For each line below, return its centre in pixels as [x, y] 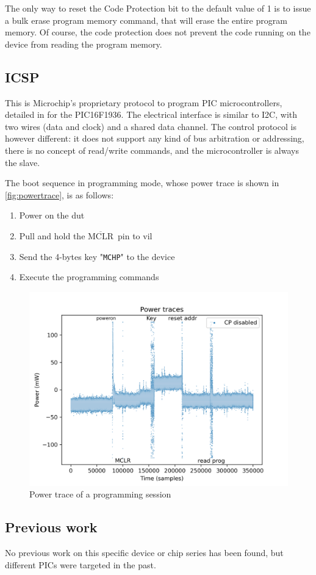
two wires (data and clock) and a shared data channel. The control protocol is [151, 126]
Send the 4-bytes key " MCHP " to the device [97, 256]
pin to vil [135, 235]
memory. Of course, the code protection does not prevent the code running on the [158, 32]
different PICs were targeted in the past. [81, 564]
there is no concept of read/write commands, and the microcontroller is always [152, 150]
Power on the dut [52, 215]
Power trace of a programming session [100, 494]
